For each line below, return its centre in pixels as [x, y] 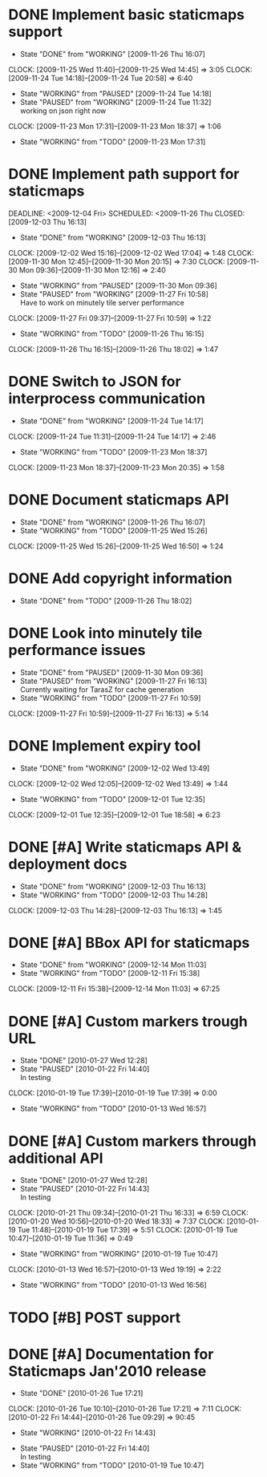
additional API [56, 1158]
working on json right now [63, 111]
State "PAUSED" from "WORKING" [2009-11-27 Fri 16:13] [113, 681]
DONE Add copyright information [120, 578]
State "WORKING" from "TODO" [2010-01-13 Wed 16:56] [113, 1285]
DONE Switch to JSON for [95, 382]
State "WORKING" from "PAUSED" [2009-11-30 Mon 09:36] [119, 285]
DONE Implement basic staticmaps [127, 15]
